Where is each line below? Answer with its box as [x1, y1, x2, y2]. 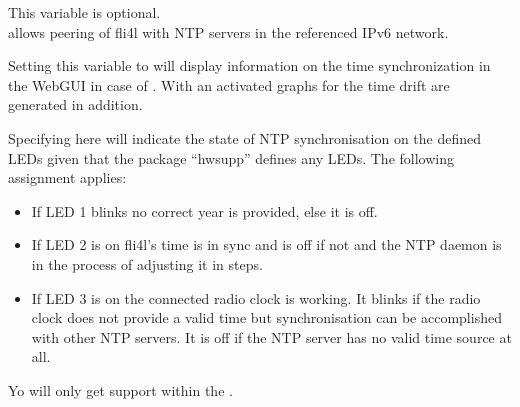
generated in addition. [8, 94, 143, 115]
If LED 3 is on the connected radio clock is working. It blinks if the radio [31, 287, 481, 308]
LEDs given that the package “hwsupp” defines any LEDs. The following [8, 147, 454, 168]
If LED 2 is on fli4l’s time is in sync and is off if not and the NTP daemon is [31, 234, 502, 255]
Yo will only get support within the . [8, 379, 233, 400]
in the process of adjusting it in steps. [31, 253, 263, 274]
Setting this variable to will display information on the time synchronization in [8, 55, 491, 76]
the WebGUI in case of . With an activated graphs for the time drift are [8, 74, 450, 95]
